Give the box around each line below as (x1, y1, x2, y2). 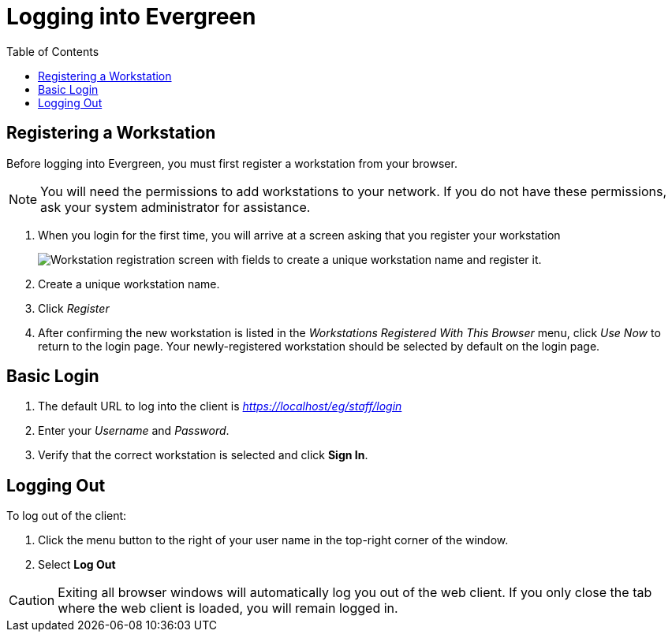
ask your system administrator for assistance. (40, 198, 311, 215)
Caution (9, 592, 55, 609)
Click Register (38, 301, 110, 315)
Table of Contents (6, 44, 99, 58)
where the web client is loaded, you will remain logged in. (58, 600, 398, 617)
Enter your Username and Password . (38, 424, 230, 438)
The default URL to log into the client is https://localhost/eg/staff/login (38, 399, 402, 414)
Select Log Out (38, 558, 116, 572)
